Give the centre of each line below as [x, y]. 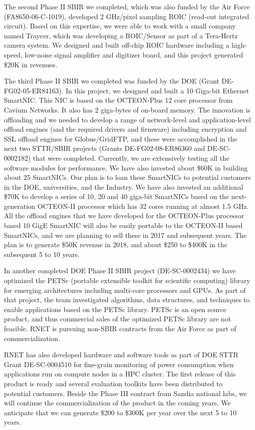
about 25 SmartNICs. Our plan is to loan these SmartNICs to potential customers [127, 177]
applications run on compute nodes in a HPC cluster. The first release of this [120, 374]
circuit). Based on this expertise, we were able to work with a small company [120, 26]
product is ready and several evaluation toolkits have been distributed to [113, 383]
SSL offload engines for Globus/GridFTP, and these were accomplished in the [121, 138]
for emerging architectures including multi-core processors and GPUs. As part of [125, 290]
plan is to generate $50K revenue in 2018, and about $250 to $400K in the [116, 244]
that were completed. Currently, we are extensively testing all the [131, 158]
